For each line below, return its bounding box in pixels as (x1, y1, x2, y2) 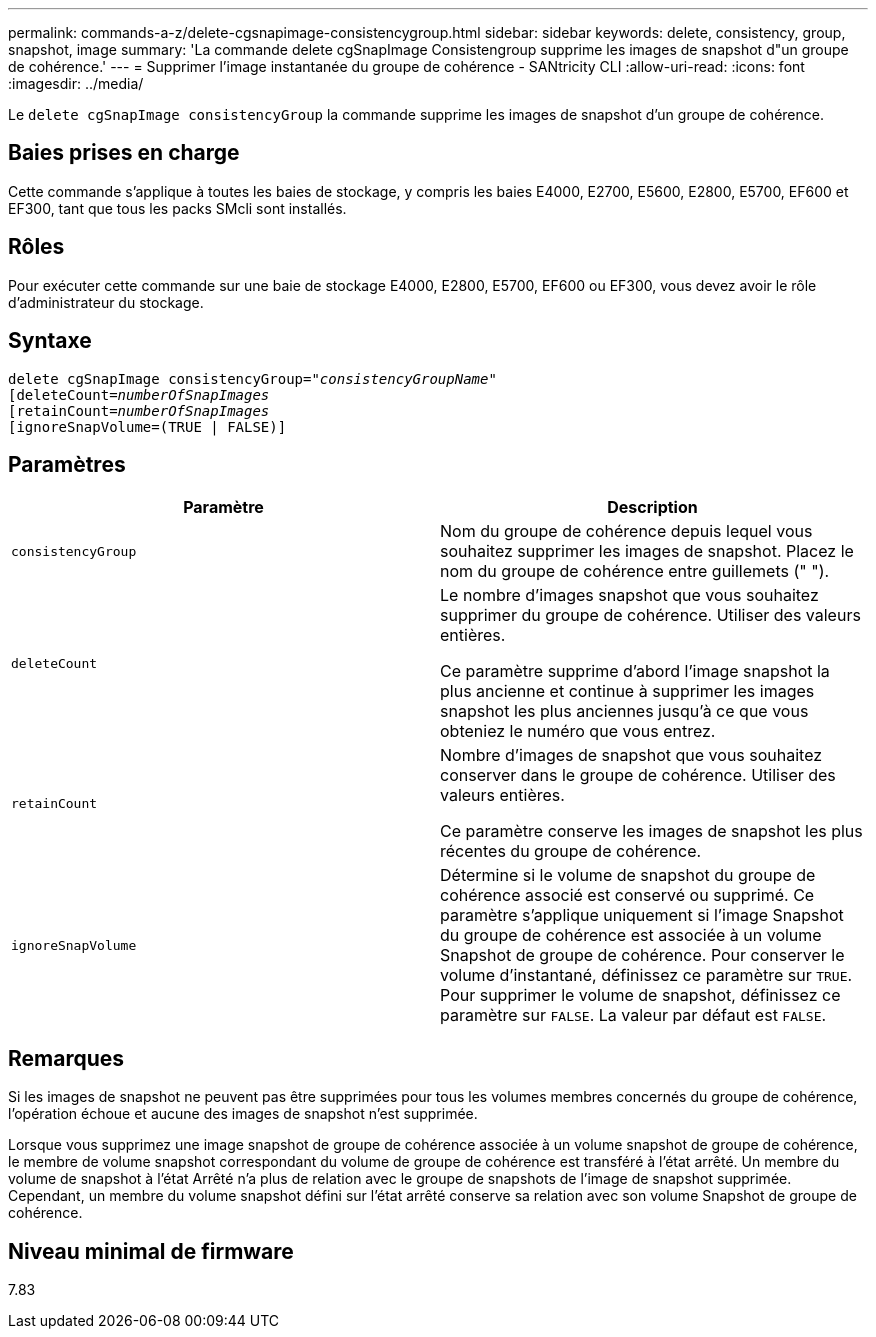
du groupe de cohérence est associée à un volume (440, 925, 822, 946)
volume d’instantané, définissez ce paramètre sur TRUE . (440, 965, 853, 986)
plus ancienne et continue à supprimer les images (440, 681, 815, 702)
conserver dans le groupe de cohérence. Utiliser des (440, 765, 836, 786)
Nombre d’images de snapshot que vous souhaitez (440, 745, 823, 766)
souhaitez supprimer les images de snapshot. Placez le (440, 541, 854, 562)
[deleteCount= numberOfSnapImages (8, 386, 270, 403)
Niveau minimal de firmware (8, 1238, 294, 1264)
